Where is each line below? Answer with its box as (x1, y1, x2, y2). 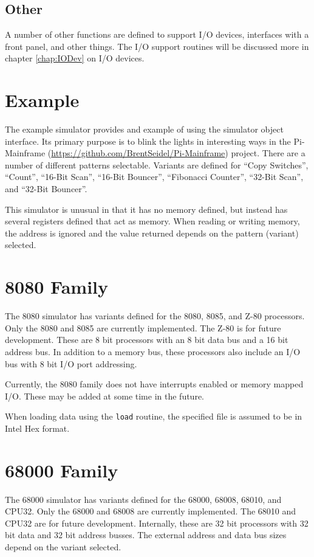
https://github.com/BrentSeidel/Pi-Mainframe (51, 147, 225, 159)
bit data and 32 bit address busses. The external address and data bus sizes (5, 528, 287, 541)
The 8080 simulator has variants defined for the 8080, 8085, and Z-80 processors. (5, 310, 305, 322)
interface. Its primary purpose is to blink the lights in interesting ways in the (5, 134, 291, 147)
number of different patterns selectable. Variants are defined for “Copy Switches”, (5, 158, 309, 171)
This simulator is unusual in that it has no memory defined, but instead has (5, 202, 288, 215)
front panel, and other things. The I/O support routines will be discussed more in (5, 40, 309, 52)
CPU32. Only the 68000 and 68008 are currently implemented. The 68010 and (5, 505, 296, 517)
